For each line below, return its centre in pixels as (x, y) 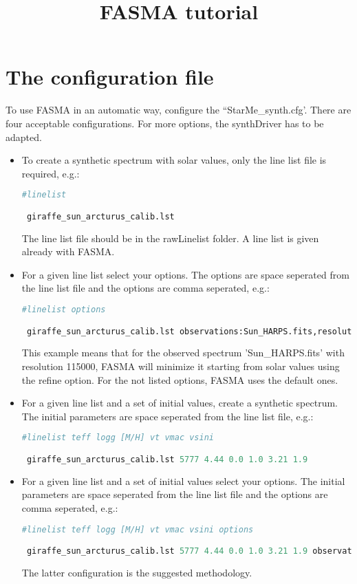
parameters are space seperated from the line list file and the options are (175, 494)
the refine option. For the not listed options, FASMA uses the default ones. (180, 379)
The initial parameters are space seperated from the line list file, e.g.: (167, 416)
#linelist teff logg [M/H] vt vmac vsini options (138, 529)
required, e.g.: (51, 173)
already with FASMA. (68, 251)
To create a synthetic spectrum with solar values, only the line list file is (174, 160)
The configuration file (110, 77)
